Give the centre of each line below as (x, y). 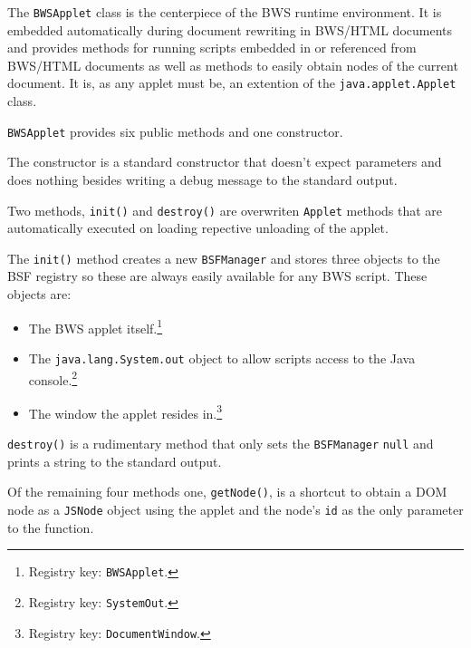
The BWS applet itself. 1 (96, 326)
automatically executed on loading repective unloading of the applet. (198, 228)
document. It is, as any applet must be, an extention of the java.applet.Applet (232, 83)
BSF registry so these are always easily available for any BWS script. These (217, 276)
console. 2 (53, 378)
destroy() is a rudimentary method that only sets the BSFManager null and (221, 444)
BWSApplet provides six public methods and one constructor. (175, 131)
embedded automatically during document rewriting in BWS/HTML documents (230, 29)
